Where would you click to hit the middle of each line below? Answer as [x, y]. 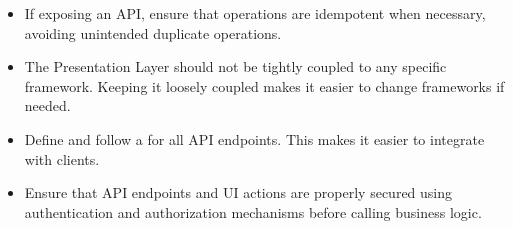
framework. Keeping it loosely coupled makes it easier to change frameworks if [264, 85]
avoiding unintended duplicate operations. [153, 32]
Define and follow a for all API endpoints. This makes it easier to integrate [254, 138]
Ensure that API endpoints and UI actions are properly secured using [238, 192]
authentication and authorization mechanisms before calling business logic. [253, 211]
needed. [47, 105]
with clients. [62, 158]
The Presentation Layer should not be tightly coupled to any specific [235, 66]
